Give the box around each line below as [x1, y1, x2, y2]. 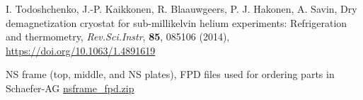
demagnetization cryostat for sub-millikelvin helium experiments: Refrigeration [6, 15, 347, 30]
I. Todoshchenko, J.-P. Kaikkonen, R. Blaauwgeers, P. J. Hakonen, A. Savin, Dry [6, 1, 357, 16]
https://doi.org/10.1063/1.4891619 [6, 43, 156, 57]
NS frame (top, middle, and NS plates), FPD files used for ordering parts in [6, 67, 335, 82]
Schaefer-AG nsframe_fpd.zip [6, 80, 134, 95]
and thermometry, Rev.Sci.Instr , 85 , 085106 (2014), [6, 29, 230, 44]
